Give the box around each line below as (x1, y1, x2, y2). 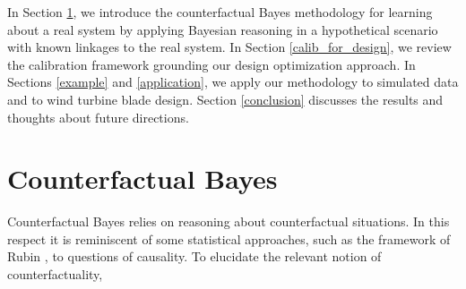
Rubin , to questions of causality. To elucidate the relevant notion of (7, 247, 382, 266)
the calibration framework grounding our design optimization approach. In (7, 55, 416, 73)
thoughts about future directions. (7, 107, 189, 126)
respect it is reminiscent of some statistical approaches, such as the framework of (7, 229, 451, 248)
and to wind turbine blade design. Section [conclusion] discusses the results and (7, 89, 444, 108)
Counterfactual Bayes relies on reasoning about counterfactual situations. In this (7, 212, 450, 231)
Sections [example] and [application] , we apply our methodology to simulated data (7, 72, 459, 91)
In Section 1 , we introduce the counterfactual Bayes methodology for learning (7, 3, 433, 21)
